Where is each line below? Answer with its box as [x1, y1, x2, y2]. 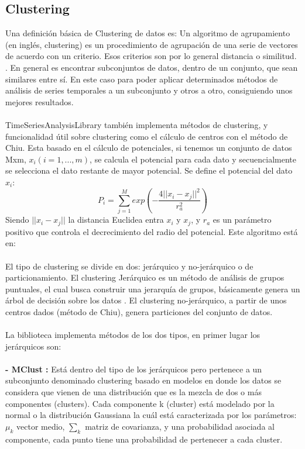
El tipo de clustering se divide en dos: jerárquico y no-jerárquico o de [5, 260, 253, 272]
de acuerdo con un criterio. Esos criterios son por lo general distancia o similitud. [5, 50, 297, 62]
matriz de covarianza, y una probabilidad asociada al [85, 420, 275, 432]
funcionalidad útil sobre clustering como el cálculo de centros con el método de [5, 130, 288, 142]
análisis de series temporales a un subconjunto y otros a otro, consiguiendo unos [5, 84, 293, 96]
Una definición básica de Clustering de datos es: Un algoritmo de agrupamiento [5, 27, 290, 39]
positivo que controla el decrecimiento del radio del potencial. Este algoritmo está [5, 225, 298, 237]
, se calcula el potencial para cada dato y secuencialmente [90, 153, 296, 165]
